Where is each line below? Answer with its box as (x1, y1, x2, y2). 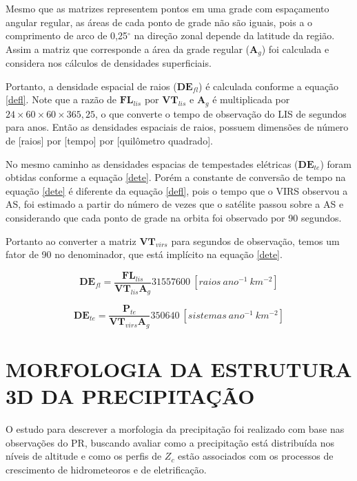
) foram (320, 156, 351, 171)
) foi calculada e (261, 41, 329, 56)
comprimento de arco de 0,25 (6, 28, 128, 43)
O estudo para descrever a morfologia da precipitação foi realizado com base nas (6, 422, 345, 436)
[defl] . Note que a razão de (6, 92, 117, 107)
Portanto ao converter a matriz (6, 233, 136, 248)
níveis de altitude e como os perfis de (6, 449, 162, 463)
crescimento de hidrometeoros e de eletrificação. (6, 462, 207, 476)
